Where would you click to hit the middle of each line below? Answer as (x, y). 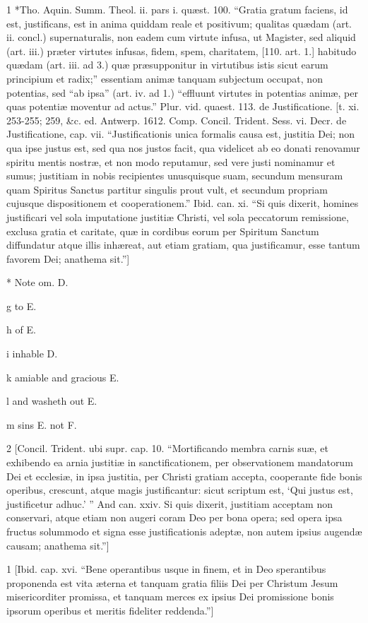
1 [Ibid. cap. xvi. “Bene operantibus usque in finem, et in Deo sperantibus (166, 569)
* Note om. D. (37, 282)
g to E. (22, 305)
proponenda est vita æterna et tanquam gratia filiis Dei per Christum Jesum (172, 582)
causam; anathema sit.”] (58, 545)
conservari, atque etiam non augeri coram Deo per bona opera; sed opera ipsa (174, 517)
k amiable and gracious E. (63, 377)
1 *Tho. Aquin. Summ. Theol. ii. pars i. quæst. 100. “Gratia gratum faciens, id (177, 9)
